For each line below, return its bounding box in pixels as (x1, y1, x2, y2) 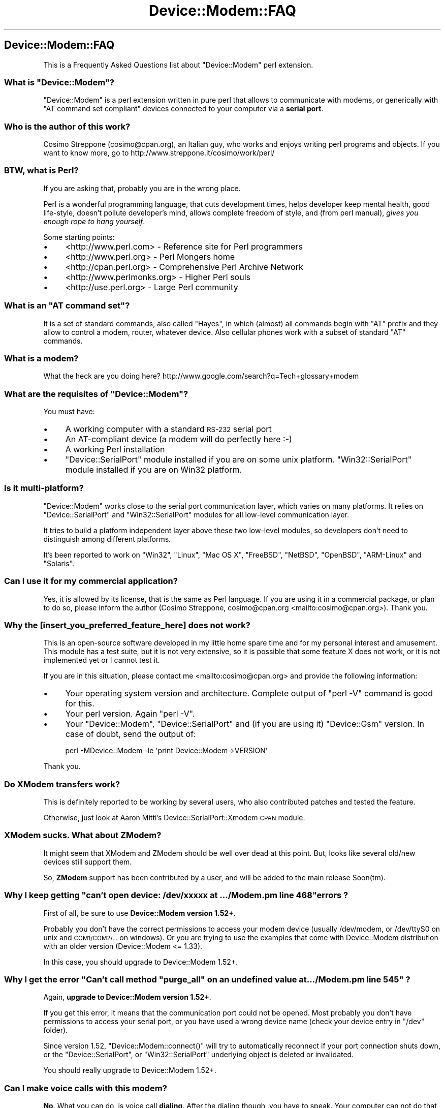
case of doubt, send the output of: (65, 729, 196, 740)
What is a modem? (4, 353, 79, 363)
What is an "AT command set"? (4, 300, 130, 311)
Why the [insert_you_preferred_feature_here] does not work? (4, 620, 250, 630)
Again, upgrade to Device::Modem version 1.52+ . (43, 993, 211, 1002)
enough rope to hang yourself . (43, 217, 145, 226)
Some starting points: (43, 232, 115, 241)
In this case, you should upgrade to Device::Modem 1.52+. (43, 957, 238, 966)
